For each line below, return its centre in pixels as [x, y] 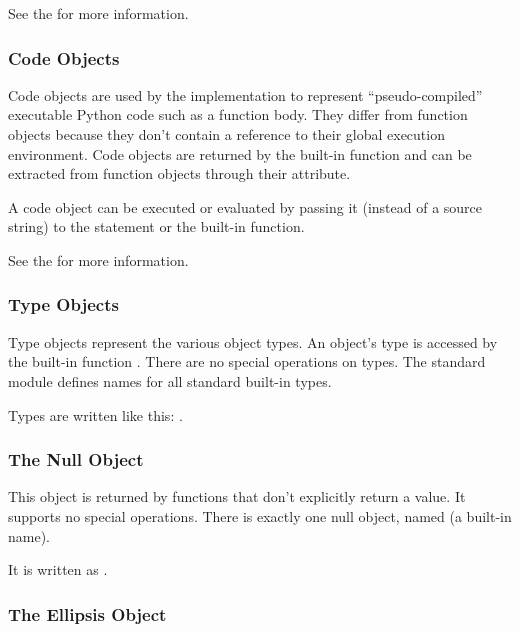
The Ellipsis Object [87, 613]
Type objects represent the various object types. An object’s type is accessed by [253, 341]
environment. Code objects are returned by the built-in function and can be [240, 153]
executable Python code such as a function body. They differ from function [238, 114]
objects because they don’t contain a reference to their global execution [226, 134]
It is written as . [58, 569]
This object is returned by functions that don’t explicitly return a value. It [237, 496]
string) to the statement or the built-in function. [156, 226]
